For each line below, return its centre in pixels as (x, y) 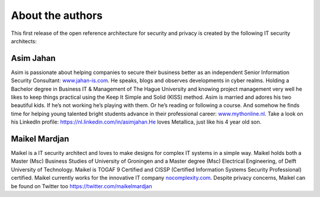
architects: (24, 41)
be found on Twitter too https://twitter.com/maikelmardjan (81, 186)
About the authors (57, 15)
